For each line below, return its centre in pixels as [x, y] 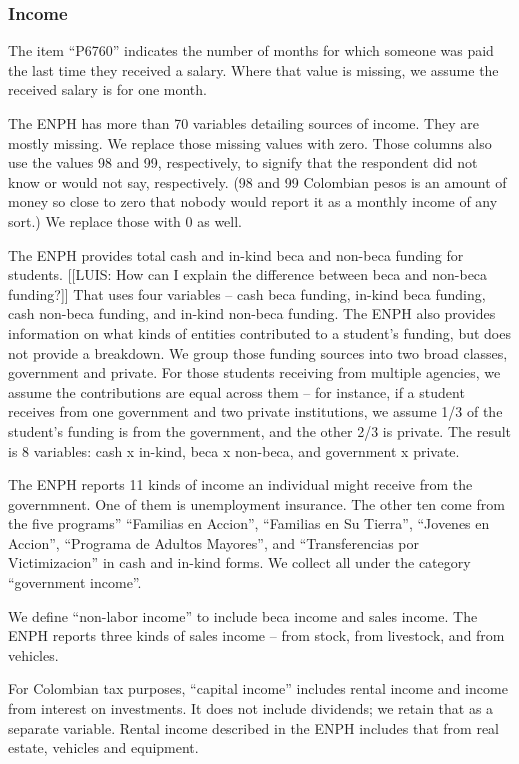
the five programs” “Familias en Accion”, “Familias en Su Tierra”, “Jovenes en [249, 523]
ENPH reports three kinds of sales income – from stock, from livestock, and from [256, 635]
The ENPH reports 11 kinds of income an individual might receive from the [240, 484]
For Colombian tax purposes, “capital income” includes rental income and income [258, 688]
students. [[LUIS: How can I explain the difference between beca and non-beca [248, 274]
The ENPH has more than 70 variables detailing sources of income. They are [243, 123]
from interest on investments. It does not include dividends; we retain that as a [251, 708]
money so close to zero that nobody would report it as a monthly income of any [253, 201]
